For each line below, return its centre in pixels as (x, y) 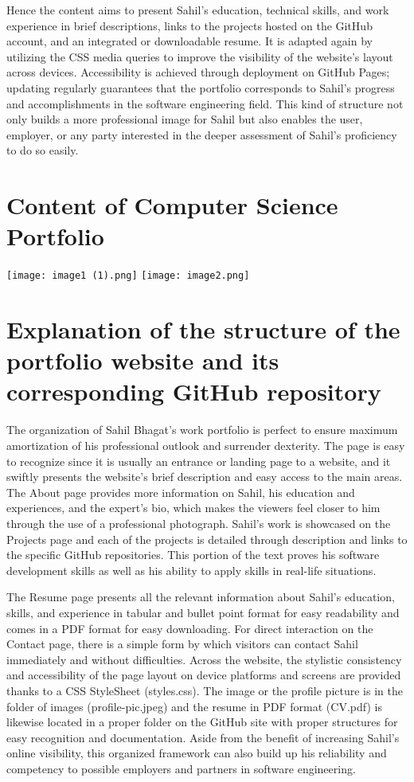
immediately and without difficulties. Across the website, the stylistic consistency (204, 659)
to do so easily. (43, 150)
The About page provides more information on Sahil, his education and (181, 492)
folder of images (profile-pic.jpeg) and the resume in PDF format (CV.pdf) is (194, 706)
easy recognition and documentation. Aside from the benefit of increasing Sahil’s (203, 737)
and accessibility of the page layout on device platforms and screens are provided (204, 675)
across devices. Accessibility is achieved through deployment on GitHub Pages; (198, 72)
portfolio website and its (143, 360)
